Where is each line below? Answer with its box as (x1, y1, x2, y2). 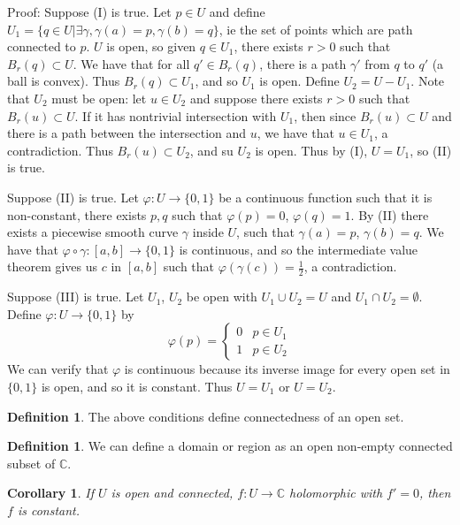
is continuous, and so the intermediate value (179, 240, 418, 258)
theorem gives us (7, 257, 98, 276)
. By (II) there (350, 205, 429, 224)
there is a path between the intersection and (7, 124, 247, 142)
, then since (294, 106, 356, 125)
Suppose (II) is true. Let (7, 187, 139, 206)
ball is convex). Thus (7, 72, 120, 90)
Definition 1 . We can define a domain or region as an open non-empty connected (7, 437, 453, 455)
